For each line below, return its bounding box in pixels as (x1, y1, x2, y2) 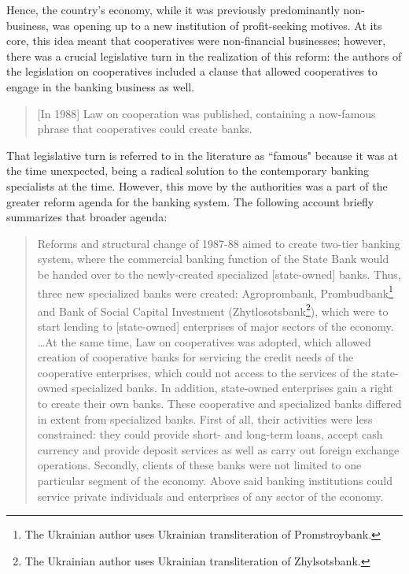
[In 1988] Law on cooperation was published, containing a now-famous (37, 105, 376, 121)
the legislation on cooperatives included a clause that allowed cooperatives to (6, 63, 378, 80)
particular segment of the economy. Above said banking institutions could (37, 472, 392, 488)
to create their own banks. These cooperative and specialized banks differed (37, 394, 402, 411)
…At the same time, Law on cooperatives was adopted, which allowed (37, 333, 371, 350)
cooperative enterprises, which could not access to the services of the (37, 364, 368, 380)
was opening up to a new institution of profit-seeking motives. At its (52, 17, 382, 33)
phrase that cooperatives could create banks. (37, 120, 252, 137)
